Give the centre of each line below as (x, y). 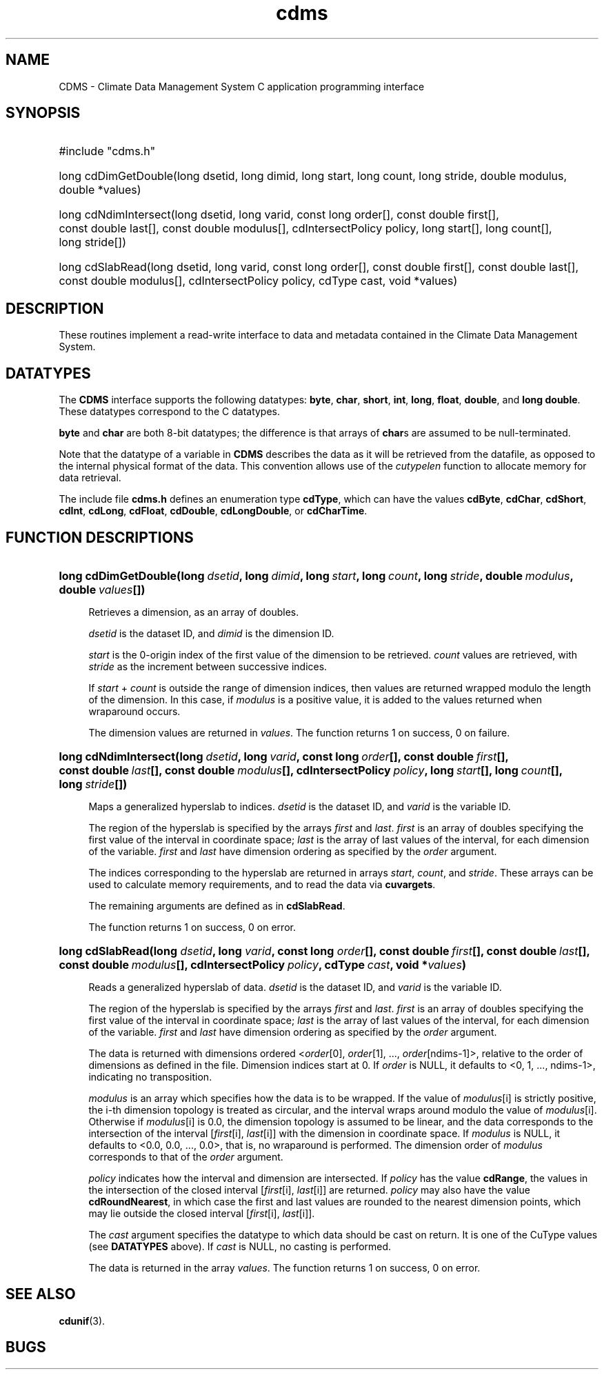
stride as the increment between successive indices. (208, 666)
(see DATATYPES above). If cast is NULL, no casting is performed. (240, 1246)
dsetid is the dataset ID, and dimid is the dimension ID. (211, 633)
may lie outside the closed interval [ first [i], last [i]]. (202, 1213)
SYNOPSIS (43, 113)
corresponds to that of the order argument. (186, 1156)
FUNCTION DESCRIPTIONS (100, 537)
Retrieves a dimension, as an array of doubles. (194, 612)
